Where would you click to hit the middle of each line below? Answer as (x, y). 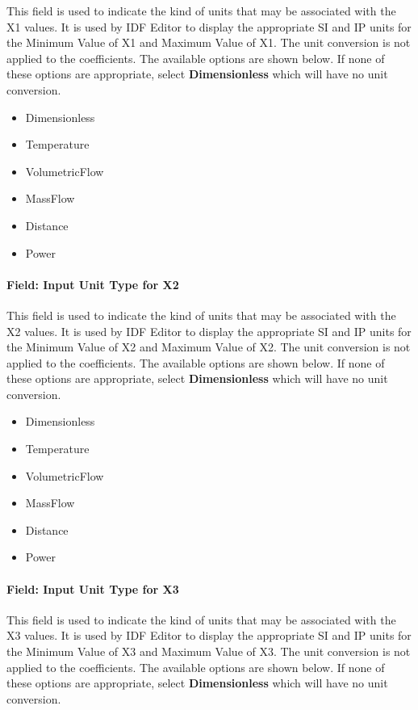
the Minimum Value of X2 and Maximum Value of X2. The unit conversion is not (209, 347)
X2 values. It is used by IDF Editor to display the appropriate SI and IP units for (209, 331)
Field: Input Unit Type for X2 (93, 284)
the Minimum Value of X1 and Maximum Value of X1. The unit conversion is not (209, 42)
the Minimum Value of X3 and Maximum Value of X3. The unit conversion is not (209, 651)
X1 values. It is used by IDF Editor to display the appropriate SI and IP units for (209, 26)
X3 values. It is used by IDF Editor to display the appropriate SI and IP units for (209, 635)
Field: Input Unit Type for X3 (93, 588)
